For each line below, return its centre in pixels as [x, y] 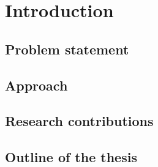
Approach [36, 85]
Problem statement [67, 49]
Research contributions [79, 121]
